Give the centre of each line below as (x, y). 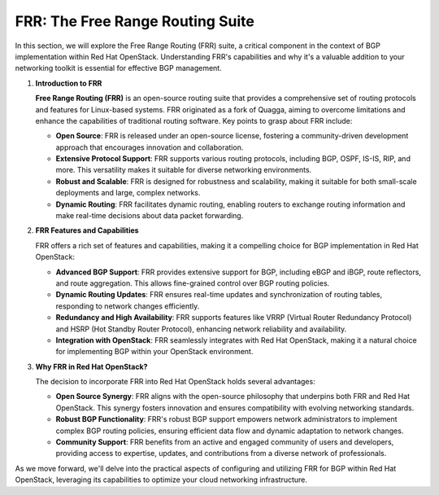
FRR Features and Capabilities (87, 230)
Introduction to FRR (69, 83)
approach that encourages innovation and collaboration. (150, 147)
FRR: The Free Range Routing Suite (135, 21)
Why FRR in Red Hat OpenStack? (91, 366)
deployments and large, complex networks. (128, 193)
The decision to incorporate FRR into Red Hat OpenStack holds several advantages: (176, 382)
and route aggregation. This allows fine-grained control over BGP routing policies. (193, 283)
